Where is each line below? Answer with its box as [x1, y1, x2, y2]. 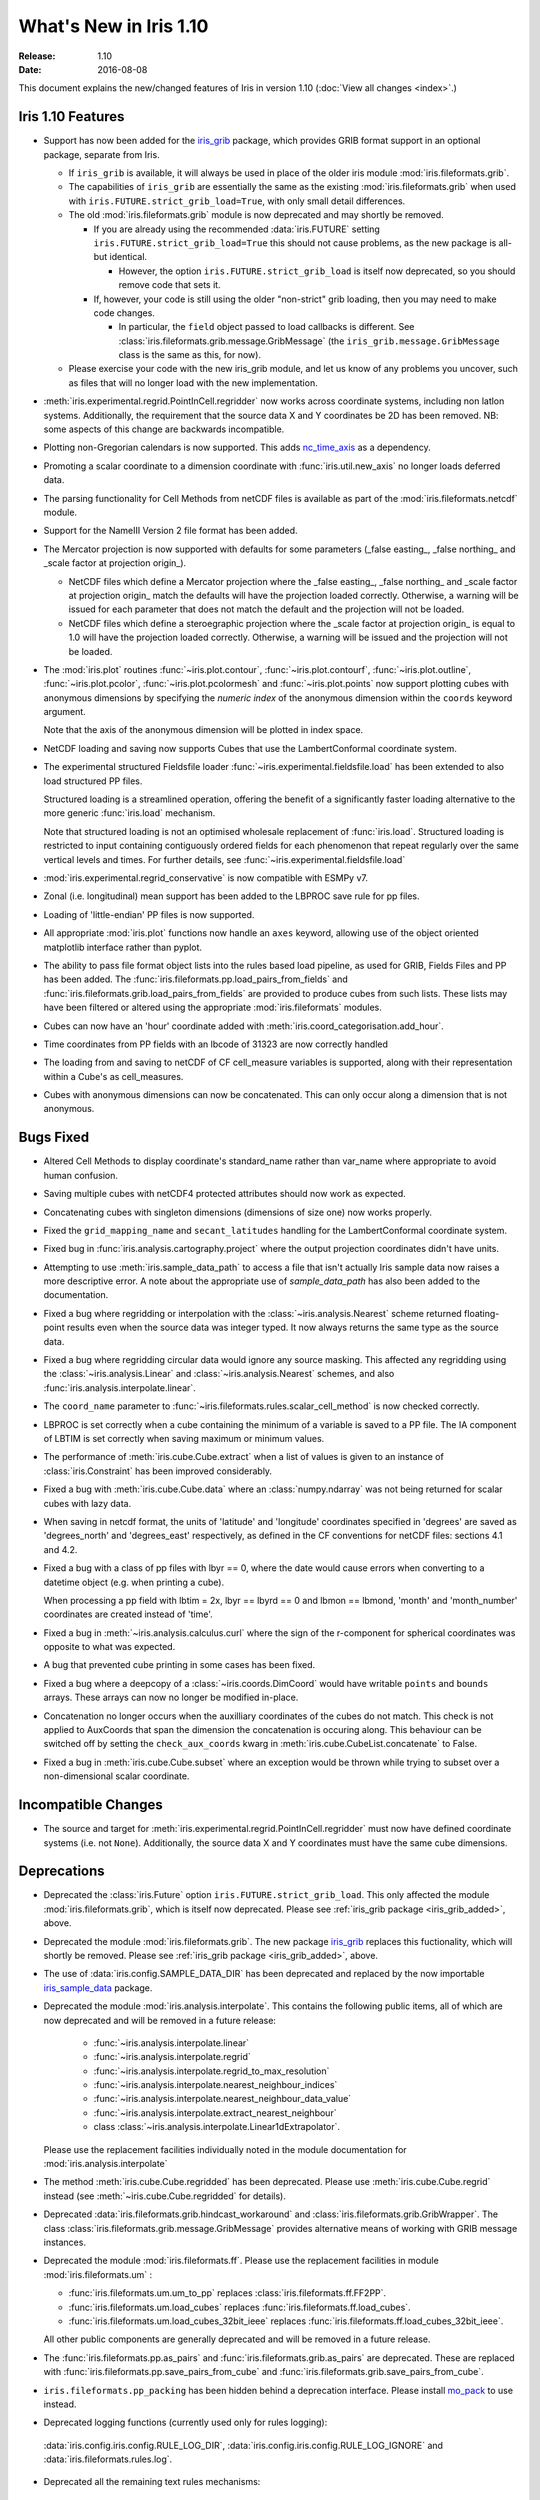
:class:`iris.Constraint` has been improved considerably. [43, 1465, 273, 1477]
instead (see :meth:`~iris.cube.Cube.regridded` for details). [43, 2190, 287, 2202]
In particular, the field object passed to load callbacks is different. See [118, 321, 415, 333]
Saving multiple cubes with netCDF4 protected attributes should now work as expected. [43, 1188, 407, 1200]
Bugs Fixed [18, 1129, 90, 1146]
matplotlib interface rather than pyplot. [43, 941, 203, 953]
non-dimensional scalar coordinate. [43, 1770, 190, 1782]
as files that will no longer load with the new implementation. [68, 376, 319, 389]
